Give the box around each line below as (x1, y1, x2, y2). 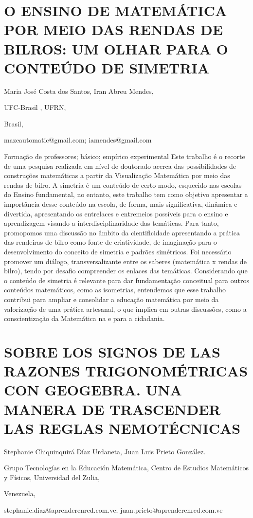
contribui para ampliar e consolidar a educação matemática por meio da (4, 294, 219, 304)
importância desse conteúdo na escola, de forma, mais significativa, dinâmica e (4, 199, 237, 209)
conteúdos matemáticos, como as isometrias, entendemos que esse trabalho (4, 285, 226, 295)
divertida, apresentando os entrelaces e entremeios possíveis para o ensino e (4, 208, 228, 218)
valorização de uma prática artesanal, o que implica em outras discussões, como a (4, 304, 247, 314)
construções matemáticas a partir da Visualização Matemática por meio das (4, 170, 230, 180)
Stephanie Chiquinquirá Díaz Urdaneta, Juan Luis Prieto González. (4, 446, 206, 456)
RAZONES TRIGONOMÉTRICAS (4, 361, 248, 381)
